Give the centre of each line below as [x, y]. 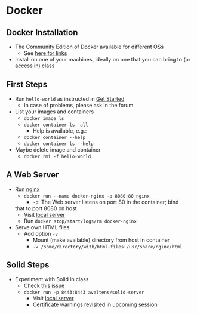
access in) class [35, 66]
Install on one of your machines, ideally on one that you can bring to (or [103, 59]
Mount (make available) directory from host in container [101, 240]
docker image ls [44, 118]
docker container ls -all [56, 125]
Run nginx [27, 189]
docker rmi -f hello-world [57, 156]
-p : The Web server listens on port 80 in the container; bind [106, 202]
